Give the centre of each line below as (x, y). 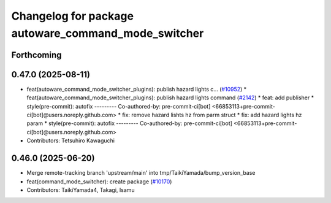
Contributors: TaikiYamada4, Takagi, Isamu (81, 190)
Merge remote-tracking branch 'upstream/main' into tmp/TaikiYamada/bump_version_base (141, 173)
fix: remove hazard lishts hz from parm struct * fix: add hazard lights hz (212, 115)
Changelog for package (73, 16)
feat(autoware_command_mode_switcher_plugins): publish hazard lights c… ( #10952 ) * (137, 89)
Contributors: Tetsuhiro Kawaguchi (70, 140)
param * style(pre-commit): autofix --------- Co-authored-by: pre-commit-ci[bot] (130, 123)
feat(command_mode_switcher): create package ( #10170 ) (99, 182)
